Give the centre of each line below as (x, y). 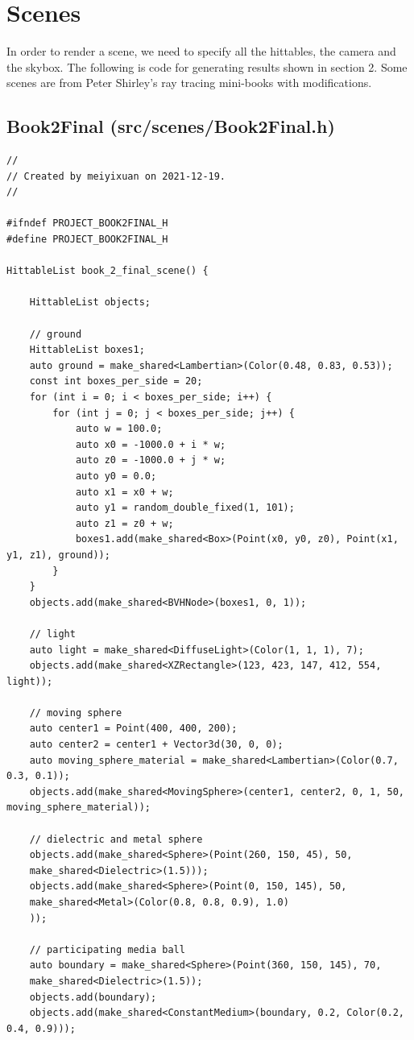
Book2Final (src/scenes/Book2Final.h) (171, 126)
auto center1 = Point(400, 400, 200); (133, 729)
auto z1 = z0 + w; (124, 523)
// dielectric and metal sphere (116, 839)
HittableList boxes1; (87, 350)
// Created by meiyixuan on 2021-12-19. (116, 176)
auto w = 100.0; (119, 429)
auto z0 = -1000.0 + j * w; (151, 460)
